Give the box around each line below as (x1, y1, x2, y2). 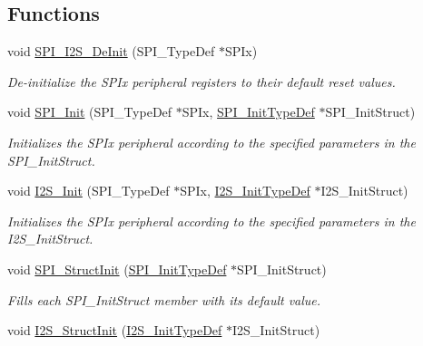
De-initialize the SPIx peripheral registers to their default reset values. (7, 72, 396, 91)
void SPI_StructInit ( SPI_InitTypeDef (7, 259, 227, 278)
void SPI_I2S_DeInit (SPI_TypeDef (7, 42, 215, 61)
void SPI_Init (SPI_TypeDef (7, 102, 172, 121)
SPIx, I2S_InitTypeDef (180, 181, 310, 200)
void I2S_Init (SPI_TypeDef (7, 181, 170, 200)
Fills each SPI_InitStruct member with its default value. (7, 290, 321, 309)
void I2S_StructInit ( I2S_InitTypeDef (7, 321, 222, 340)
